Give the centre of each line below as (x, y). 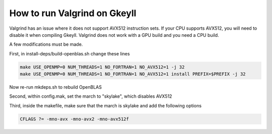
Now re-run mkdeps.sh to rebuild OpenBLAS (55, 87)
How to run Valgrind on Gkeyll (73, 13)
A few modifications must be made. (46, 44)
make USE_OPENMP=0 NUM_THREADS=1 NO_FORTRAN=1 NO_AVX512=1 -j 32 (102, 67)
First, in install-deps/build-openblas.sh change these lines (70, 53)
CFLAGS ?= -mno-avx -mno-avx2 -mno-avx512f (75, 119)
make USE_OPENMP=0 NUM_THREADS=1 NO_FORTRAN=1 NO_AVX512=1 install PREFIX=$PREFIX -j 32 (133, 74)
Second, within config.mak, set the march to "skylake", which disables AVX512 (91, 96)
